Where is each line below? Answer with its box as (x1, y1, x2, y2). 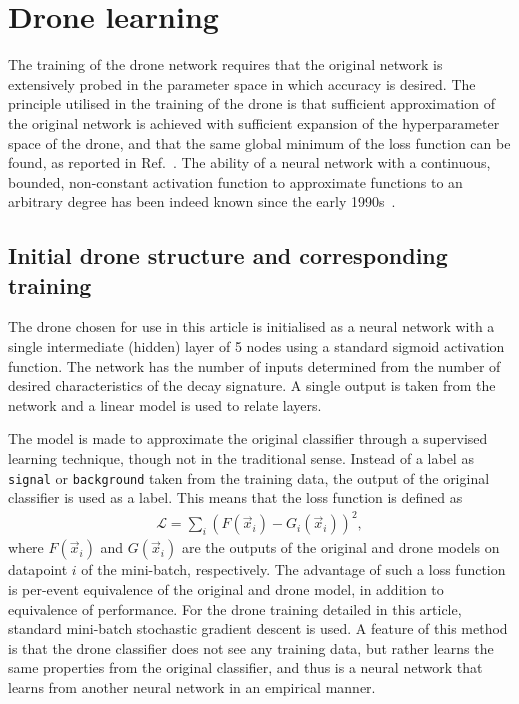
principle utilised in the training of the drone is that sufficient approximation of (8, 93, 495, 114)
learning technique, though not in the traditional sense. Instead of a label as (8, 448, 474, 469)
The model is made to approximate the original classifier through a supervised (8, 428, 488, 449)
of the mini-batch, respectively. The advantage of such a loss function (81, 559, 506, 580)
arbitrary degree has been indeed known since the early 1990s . (8, 191, 396, 212)
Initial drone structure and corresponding (8, 240, 448, 271)
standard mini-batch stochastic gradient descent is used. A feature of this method (8, 618, 508, 639)
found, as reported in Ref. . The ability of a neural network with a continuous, (8, 152, 491, 173)
